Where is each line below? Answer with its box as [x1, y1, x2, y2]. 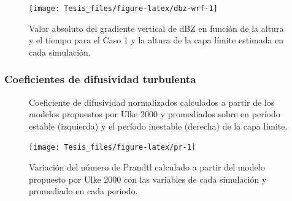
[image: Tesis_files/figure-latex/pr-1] [29, 143, 196, 152]
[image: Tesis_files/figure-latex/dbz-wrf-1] [29, 4, 218, 13]
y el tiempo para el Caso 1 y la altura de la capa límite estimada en [29, 34, 284, 46]
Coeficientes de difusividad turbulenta [4, 71, 196, 87]
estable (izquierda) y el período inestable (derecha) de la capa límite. [29, 119, 288, 132]
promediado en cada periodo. [29, 185, 138, 197]
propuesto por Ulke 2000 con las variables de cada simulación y [29, 172, 267, 185]
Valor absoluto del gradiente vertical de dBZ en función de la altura [29, 21, 284, 34]
